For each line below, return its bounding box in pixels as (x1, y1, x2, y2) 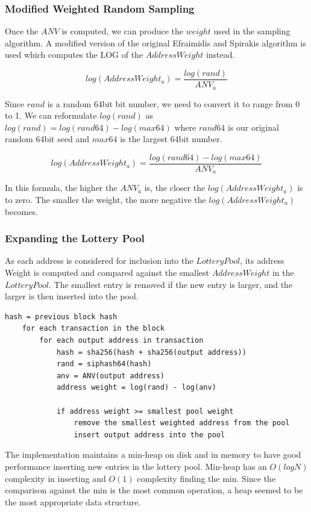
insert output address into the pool (74, 430, 225, 439)
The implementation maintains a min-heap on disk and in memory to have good (5, 448, 301, 461)
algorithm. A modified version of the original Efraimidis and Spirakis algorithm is (5, 36, 306, 49)
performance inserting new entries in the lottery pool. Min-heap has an (5, 460, 267, 472)
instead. (206, 48, 235, 61)
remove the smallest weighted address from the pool (74, 419, 290, 428)
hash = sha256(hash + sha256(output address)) (56, 348, 247, 357)
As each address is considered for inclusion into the (5, 254, 193, 267)
